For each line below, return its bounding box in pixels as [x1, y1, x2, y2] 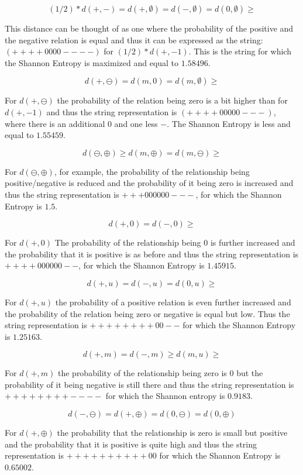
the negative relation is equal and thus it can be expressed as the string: [5, 33, 263, 46]
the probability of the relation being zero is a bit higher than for [57, 94, 288, 106]
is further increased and [210, 236, 295, 249]
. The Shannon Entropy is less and [167, 117, 291, 129]
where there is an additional [5, 117, 105, 129]
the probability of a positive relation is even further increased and [55, 295, 291, 308]
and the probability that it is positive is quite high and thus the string [5, 438, 257, 450]
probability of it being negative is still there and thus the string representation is [5, 378, 294, 390]
